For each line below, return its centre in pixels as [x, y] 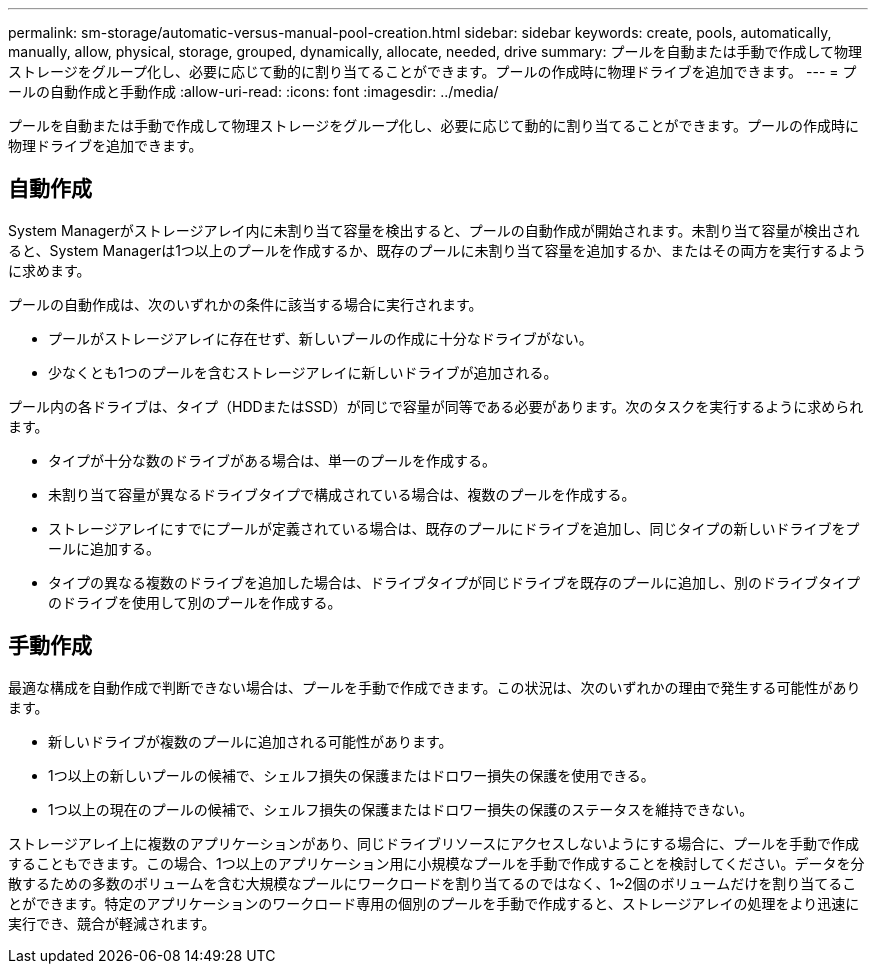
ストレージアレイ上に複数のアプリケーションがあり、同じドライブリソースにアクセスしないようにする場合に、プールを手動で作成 [433, 843]
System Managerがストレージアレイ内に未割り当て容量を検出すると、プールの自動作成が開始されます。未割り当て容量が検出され [434, 230]
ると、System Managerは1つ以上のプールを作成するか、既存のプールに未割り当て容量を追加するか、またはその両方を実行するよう [437, 250]
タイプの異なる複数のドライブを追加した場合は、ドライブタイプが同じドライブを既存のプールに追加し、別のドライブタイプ [454, 582]
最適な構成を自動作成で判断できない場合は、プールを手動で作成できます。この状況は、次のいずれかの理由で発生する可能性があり [434, 687]
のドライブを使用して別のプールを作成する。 [195, 602]
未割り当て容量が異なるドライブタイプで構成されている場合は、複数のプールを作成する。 [342, 494]
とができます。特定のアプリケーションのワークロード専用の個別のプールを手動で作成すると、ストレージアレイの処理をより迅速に [434, 903]
